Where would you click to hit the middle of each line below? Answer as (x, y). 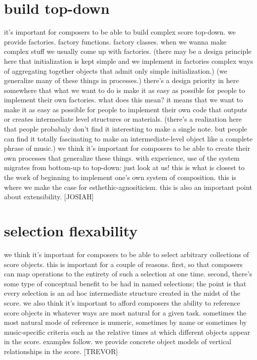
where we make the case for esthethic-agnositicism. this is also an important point (128, 187)
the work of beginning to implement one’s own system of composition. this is (120, 177)
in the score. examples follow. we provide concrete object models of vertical (118, 341)
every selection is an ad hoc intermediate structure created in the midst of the (122, 293)
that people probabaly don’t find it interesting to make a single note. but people (126, 129)
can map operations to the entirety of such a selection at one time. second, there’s (128, 274)
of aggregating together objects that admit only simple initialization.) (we (116, 70)
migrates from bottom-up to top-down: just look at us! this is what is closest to (124, 167)
